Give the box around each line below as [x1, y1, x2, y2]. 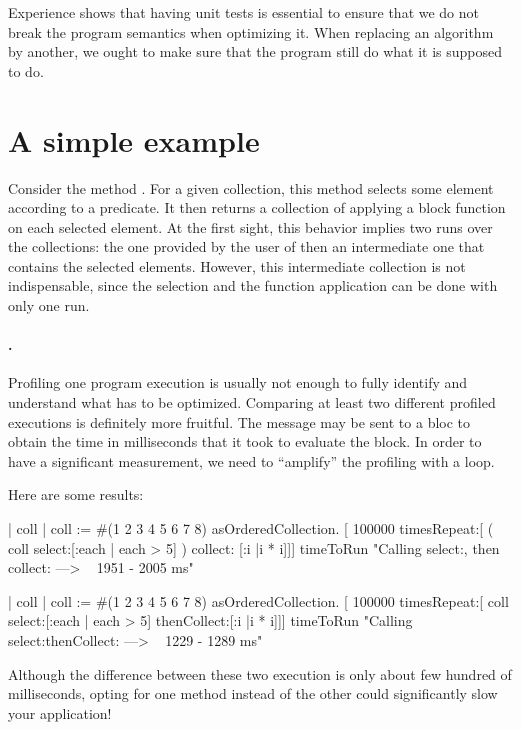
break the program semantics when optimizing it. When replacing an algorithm [8, 21, 494, 42]
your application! [8, 702, 112, 723]
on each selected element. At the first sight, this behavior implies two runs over [8, 216, 493, 237]
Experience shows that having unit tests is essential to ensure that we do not [8, 2, 480, 22]
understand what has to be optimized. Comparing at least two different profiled [8, 392, 496, 413]
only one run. [8, 295, 90, 316]
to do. [8, 60, 44, 81]
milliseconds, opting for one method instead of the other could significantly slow [8, 683, 498, 704]
